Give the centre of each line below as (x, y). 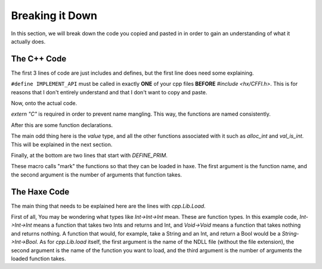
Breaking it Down (54, 16)
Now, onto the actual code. (44, 103)
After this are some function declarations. (62, 125)
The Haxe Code (40, 192)
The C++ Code (39, 59)
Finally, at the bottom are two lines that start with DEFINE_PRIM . (89, 155)
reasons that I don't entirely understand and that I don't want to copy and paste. (109, 92)
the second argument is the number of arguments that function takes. (96, 174)
